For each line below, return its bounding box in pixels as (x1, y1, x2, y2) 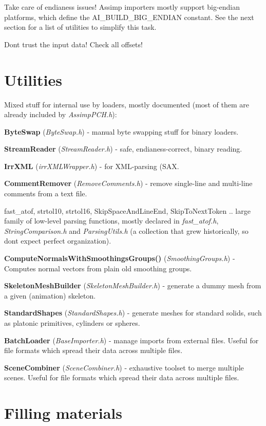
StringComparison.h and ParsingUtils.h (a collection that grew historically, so (4, 225, 249, 236)
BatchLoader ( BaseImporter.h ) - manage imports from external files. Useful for (4, 335, 259, 345)
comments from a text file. (4, 188, 87, 199)
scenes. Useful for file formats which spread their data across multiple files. (4, 372, 239, 383)
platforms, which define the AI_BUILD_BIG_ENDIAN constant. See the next (4, 11, 254, 22)
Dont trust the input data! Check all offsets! (4, 39, 143, 49)
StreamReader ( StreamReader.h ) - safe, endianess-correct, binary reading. (4, 143, 242, 154)
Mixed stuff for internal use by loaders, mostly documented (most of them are (4, 99, 249, 109)
